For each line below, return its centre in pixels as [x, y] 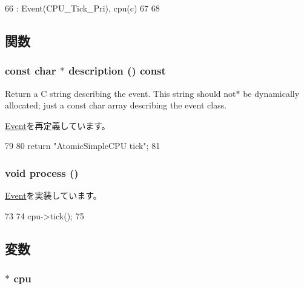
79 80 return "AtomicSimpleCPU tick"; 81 [83, 146]
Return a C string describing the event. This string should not [121, 93]
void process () [42, 172]
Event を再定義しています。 [58, 125]
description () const [117, 71]
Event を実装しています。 [53, 195]
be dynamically [271, 93]
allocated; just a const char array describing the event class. [116, 105]
